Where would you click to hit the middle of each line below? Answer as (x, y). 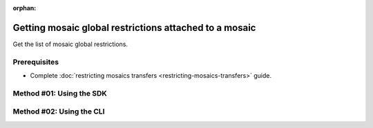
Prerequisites (36, 62)
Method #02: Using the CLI (59, 111)
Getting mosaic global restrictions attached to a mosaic (134, 28)
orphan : (25, 8)
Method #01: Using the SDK (60, 93)
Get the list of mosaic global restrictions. (70, 44)
